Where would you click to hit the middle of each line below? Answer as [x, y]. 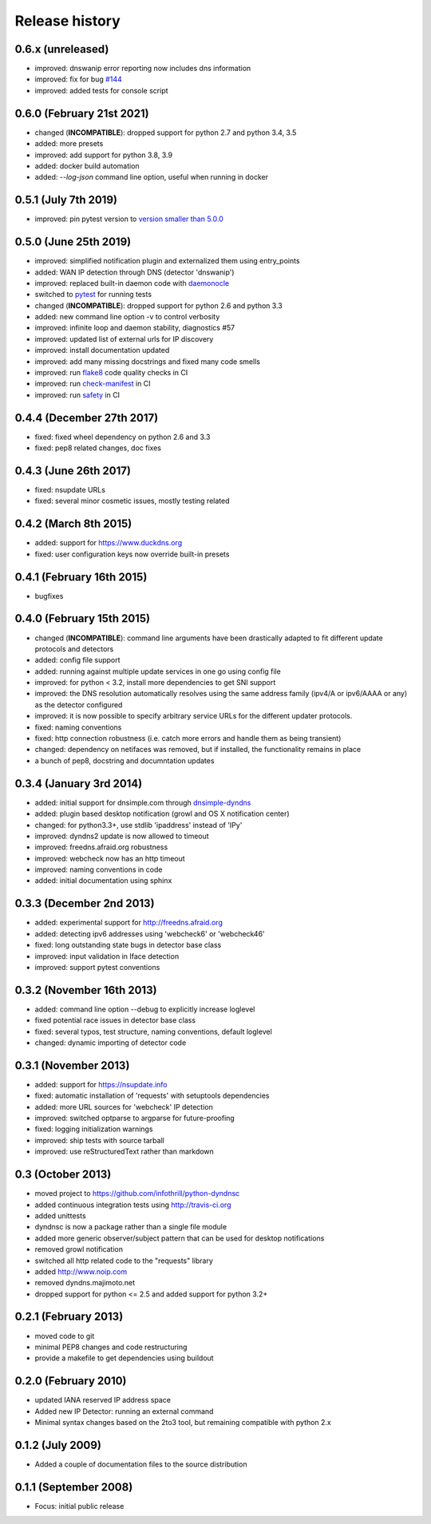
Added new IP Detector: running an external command [124, 1411]
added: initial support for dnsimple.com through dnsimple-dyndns [143, 802]
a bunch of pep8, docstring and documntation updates [125, 760]
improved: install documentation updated [102, 350]
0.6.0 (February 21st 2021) [82, 113]
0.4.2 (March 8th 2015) [73, 524]
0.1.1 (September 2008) [74, 1487]
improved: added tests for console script [101, 90]
